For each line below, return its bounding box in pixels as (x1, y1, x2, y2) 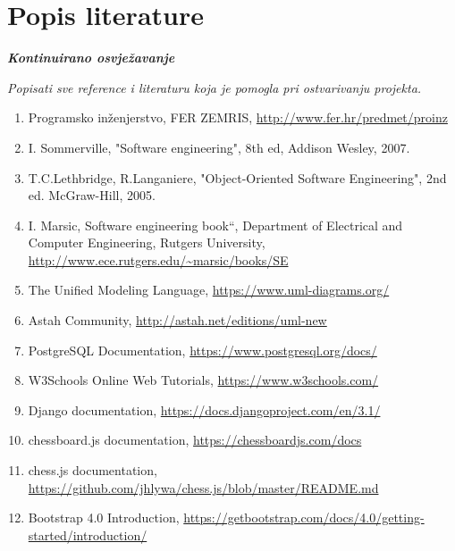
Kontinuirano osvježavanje (7, 48, 175, 67)
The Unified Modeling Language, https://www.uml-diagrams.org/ (28, 280, 390, 299)
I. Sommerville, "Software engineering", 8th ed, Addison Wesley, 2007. (28, 138, 410, 156)
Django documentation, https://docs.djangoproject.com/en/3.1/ (28, 400, 381, 419)
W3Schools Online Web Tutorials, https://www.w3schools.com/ (28, 371, 379, 389)
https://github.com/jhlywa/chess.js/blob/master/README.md (28, 478, 379, 497)
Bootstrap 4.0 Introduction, (28, 508, 180, 527)
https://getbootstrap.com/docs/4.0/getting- (183, 508, 425, 527)
